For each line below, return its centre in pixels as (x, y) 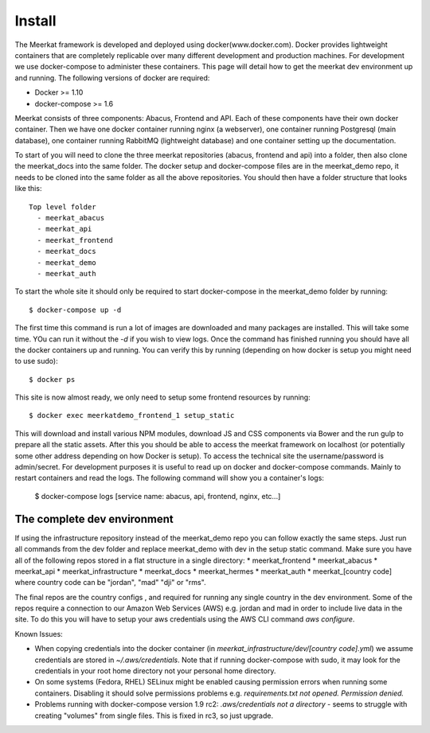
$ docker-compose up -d (75, 310)
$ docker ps (52, 379)
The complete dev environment (94, 519)
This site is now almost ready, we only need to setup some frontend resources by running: (162, 397)
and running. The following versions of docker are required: (112, 78)
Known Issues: (39, 634)
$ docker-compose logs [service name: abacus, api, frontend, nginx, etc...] (158, 496)
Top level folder (63, 207)
